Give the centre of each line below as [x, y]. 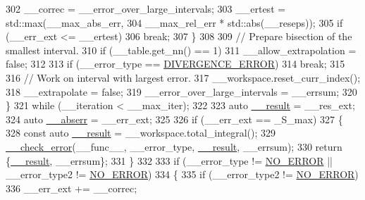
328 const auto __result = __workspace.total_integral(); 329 [141, 133]
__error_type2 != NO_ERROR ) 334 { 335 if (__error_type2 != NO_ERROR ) [182, 174]
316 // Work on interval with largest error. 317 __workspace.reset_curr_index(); [183, 77]
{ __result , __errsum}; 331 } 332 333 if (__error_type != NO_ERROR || [169, 160]
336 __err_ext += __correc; [72, 188]
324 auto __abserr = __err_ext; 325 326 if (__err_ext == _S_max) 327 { [174, 119]
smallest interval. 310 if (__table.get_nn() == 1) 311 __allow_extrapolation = [181, 50]
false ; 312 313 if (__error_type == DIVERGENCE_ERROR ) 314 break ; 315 [175, 64]
